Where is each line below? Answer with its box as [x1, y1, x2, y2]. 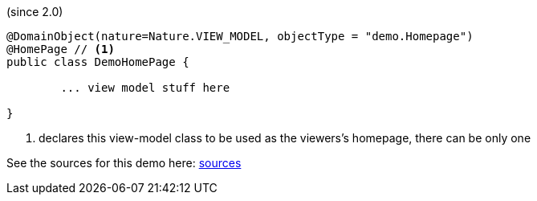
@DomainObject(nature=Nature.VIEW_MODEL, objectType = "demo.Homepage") [6, 30, 474, 43]
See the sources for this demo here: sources [6, 156, 242, 170]
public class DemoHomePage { [6, 55, 189, 68]
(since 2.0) [6, 5, 63, 18]
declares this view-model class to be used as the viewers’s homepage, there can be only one [39, 131, 531, 145]
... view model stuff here [60, 81, 230, 94]
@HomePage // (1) [6, 43, 115, 55]
